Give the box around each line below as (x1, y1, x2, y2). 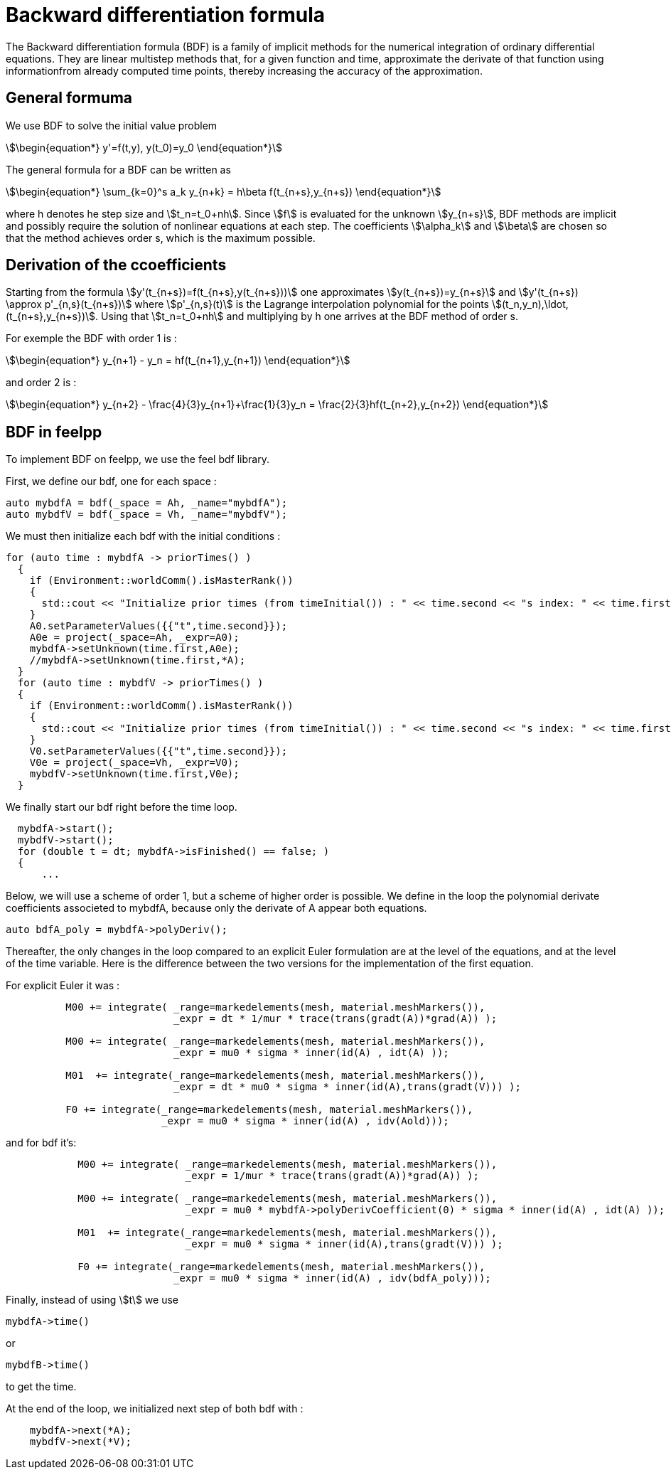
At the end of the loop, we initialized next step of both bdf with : (6, 1402, 304, 1415)
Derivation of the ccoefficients (6, 256, 227, 275)
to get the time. (6, 1380, 77, 1393)
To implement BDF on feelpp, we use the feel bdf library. (6, 453, 269, 466)
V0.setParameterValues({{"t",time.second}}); (29, 745, 288, 757)
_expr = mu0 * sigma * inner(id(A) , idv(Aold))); (161, 1115, 449, 1127)
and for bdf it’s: (6, 1136, 77, 1149)
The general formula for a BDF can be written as (6, 163, 231, 176)
